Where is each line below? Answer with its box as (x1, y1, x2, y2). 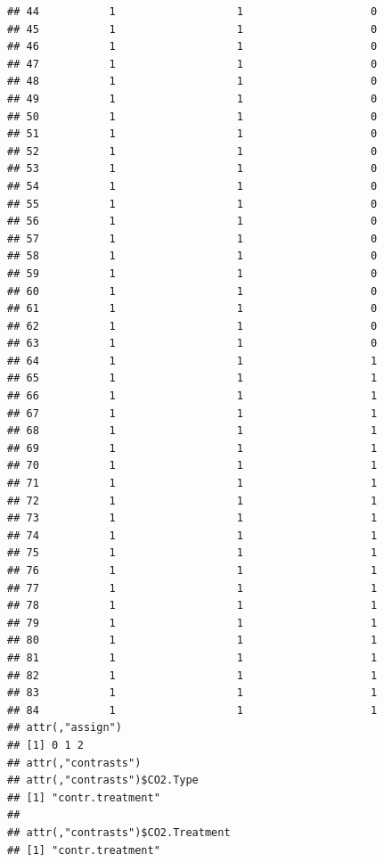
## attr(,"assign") (7, 721, 122, 735)
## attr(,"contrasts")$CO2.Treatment (7, 825, 231, 839)
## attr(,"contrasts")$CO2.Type (7, 774, 199, 787)
